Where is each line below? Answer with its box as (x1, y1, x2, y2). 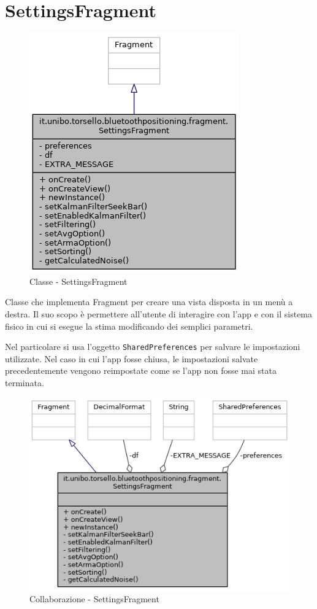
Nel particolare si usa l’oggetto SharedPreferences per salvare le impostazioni (5, 340, 300, 353)
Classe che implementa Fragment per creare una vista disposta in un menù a (5, 295, 293, 308)
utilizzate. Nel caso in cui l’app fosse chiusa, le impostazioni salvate (5, 352, 258, 365)
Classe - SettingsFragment (29, 274, 128, 287)
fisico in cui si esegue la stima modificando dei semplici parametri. (5, 319, 253, 332)
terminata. (5, 376, 44, 389)
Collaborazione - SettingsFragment (29, 592, 159, 605)
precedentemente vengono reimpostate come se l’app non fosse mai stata (5, 364, 277, 377)
